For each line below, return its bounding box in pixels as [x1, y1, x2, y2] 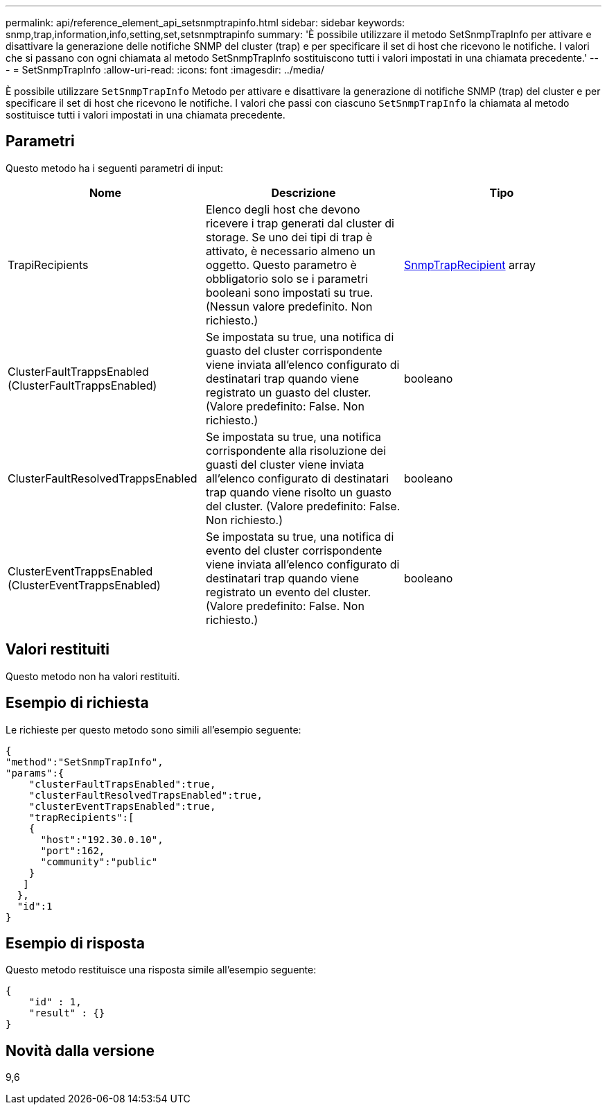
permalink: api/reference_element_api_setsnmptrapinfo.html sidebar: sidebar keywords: [6, 17, 405, 28]
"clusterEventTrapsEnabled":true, [28, 800, 216, 812]
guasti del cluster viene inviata [205, 457, 364, 471]
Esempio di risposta [6, 934, 145, 952]
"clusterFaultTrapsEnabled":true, [28, 778, 216, 790]
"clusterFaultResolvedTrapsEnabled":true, [28, 789, 263, 801]
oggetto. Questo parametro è [205, 257, 357, 272]
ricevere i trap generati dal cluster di [205, 216, 394, 230]
